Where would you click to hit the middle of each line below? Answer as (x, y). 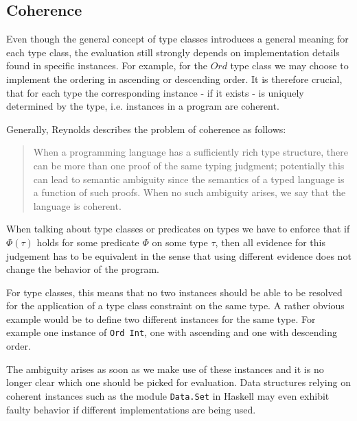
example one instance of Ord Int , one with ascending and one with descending (172, 332)
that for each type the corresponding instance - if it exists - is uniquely (155, 92)
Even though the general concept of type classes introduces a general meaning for (177, 39)
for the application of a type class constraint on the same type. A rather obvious (175, 305)
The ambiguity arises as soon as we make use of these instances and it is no (165, 369)
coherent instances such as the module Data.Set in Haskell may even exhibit (168, 395)
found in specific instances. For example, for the (107, 65)
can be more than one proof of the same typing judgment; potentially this (189, 165)
